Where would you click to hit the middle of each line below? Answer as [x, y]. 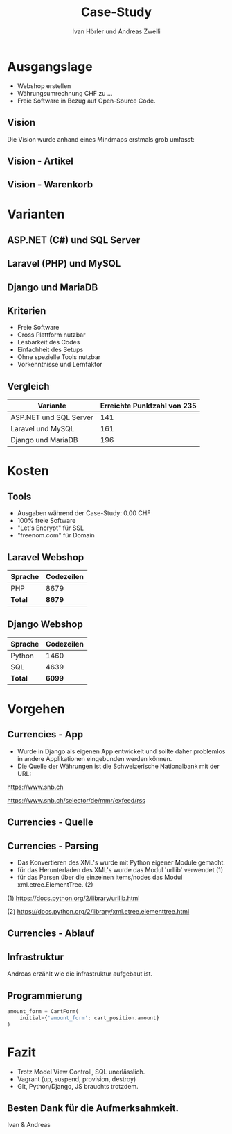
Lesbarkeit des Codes [48, 342]
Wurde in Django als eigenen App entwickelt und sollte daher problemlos [121, 751]
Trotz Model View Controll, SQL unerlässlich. [81, 1072]
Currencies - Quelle [50, 823]
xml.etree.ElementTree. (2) [55, 885]
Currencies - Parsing [53, 845]
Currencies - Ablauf [51, 934]
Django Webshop [45, 625]
